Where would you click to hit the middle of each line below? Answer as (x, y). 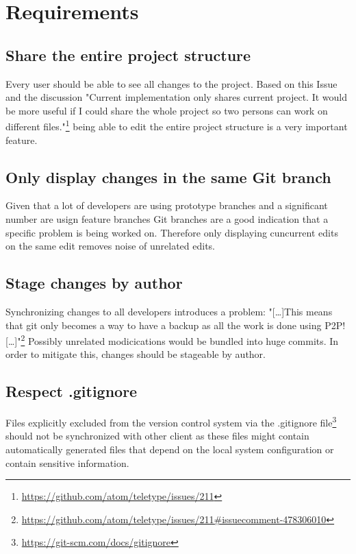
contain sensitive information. (67, 462)
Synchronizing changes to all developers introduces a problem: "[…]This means (169, 311)
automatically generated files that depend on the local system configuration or (170, 449)
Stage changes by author (94, 283)
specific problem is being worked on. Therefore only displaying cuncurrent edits (172, 232)
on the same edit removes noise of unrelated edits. (111, 246)
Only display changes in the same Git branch (168, 177)
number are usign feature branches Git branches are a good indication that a (167, 219)
